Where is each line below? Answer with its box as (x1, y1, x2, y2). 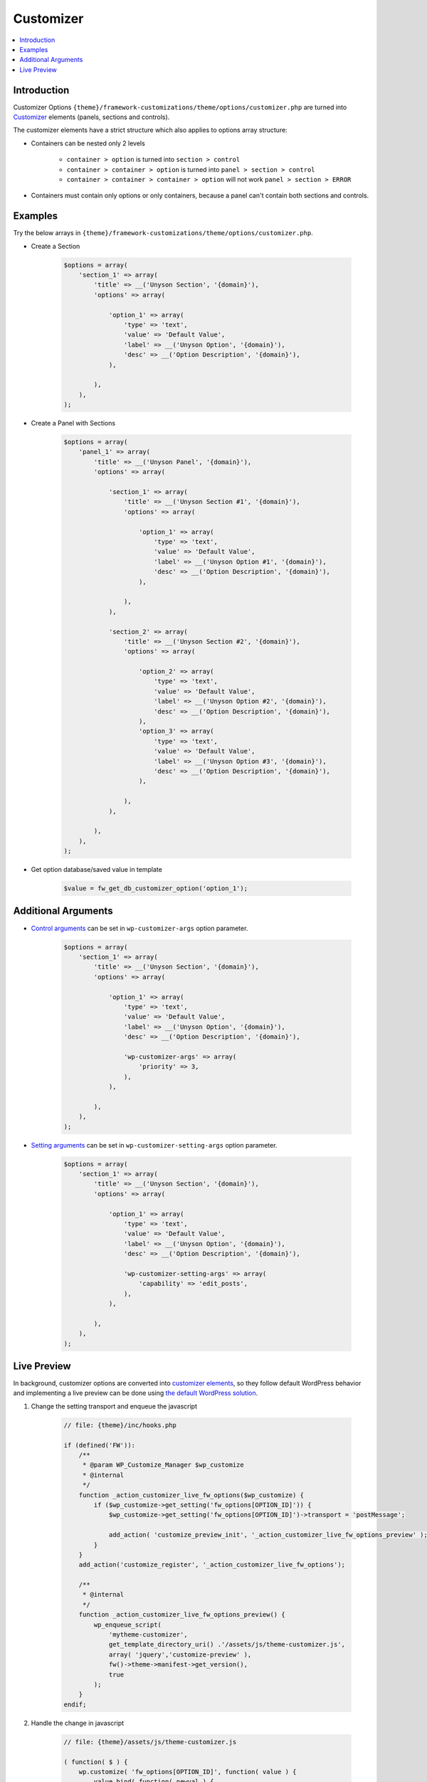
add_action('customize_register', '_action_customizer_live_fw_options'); (78, 1561, 345, 1569)
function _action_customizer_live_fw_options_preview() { (78, 1611, 285, 1619)
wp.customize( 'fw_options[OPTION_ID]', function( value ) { (78, 1768, 297, 1776)
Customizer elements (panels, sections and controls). (13, 113, 170, 121)
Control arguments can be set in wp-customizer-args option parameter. (31, 924, 248, 932)
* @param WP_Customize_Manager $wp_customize (82, 1461, 245, 1469)
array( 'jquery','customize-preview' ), (108, 1650, 252, 1659)
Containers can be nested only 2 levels (31, 139, 145, 148)
